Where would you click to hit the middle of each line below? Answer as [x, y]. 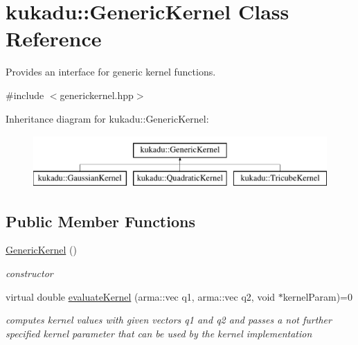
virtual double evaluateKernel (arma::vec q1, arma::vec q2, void [141, 296]
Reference [54, 38]
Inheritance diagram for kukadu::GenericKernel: [107, 118]
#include [25, 95]
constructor [29, 273]
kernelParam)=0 [317, 296]
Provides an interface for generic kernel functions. [111, 72]
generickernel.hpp [97, 95]
